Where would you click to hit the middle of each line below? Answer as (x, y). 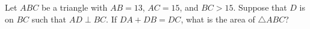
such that (49, 19)
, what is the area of (218, 19)
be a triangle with (74, 7)
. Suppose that (260, 7)
